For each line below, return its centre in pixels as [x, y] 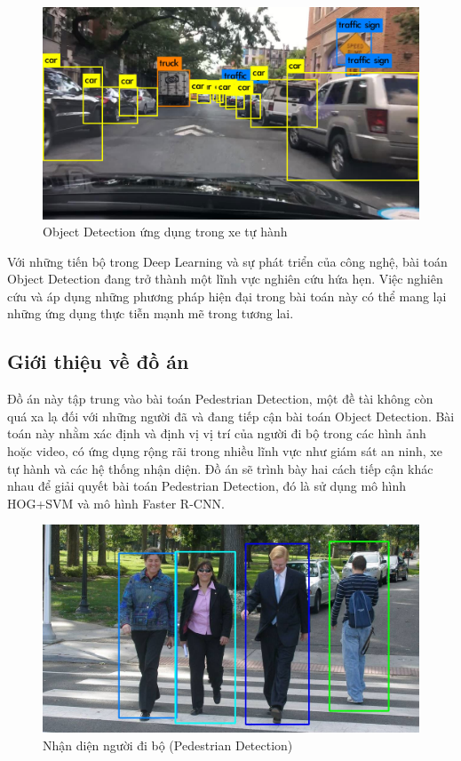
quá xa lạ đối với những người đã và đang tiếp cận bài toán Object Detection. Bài [231, 416]
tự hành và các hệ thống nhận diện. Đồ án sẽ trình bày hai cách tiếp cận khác [220, 468]
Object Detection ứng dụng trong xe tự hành [165, 232]
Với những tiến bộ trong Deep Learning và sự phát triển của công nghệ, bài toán [227, 261]
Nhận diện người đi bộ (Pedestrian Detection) [168, 745]
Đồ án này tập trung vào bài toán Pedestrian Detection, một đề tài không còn [220, 399]
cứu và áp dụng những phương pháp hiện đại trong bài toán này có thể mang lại [227, 296]
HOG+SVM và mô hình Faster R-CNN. [116, 503]
